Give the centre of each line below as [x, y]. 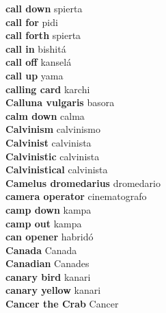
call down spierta [44, 8]
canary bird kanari [48, 276]
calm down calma [45, 115]
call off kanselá [39, 62]
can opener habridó [50, 237]
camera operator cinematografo [76, 196]
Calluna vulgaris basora [60, 102]
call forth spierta [43, 35]
